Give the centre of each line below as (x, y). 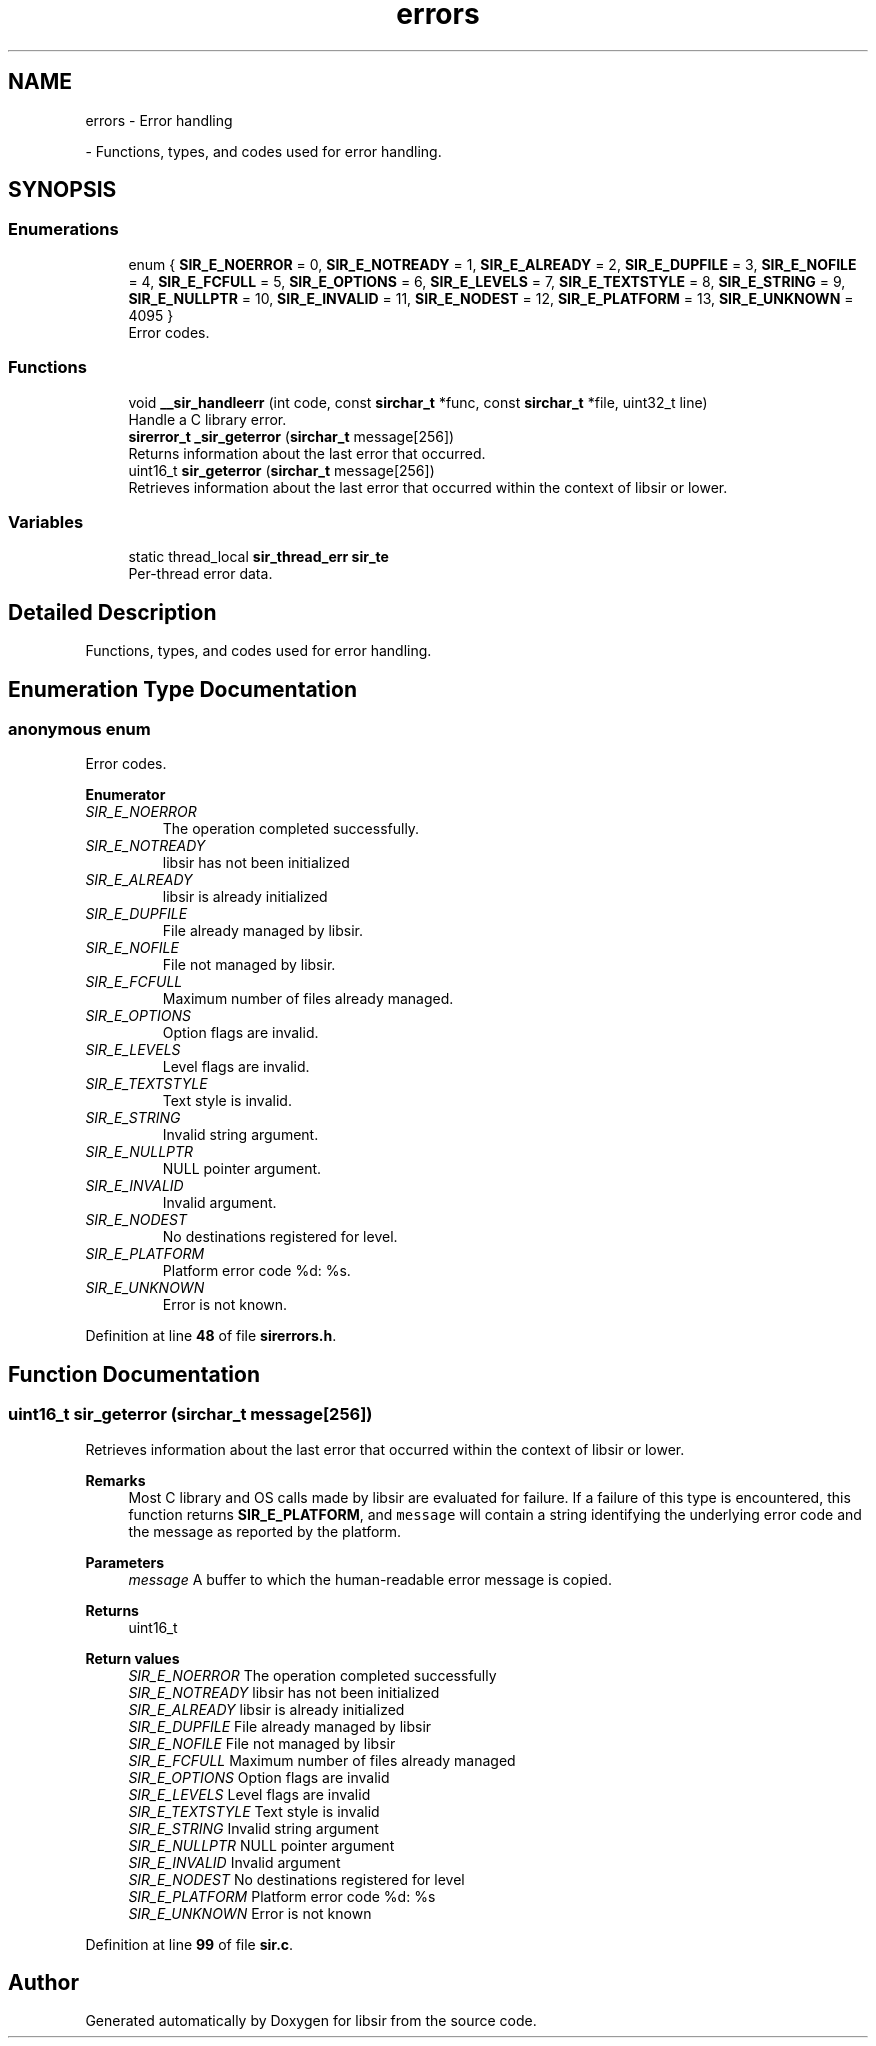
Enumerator (125, 795)
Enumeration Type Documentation (182, 689)
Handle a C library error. (207, 419)
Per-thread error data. (200, 574)
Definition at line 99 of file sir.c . (189, 1944)
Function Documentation (134, 1374)
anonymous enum (79, 729)
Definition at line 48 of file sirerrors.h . (211, 1336)
